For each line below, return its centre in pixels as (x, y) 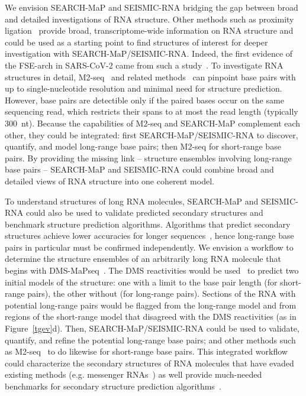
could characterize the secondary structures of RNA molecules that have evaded (149, 363)
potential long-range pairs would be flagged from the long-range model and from (151, 305)
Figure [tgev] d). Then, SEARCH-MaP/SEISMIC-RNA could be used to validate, (152, 328)
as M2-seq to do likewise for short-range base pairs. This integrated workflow (146, 351)
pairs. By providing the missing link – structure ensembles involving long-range (148, 158)
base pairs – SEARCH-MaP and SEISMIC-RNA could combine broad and (139, 169)
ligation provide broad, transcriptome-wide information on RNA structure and (149, 30)
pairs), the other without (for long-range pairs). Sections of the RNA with (162, 293)
